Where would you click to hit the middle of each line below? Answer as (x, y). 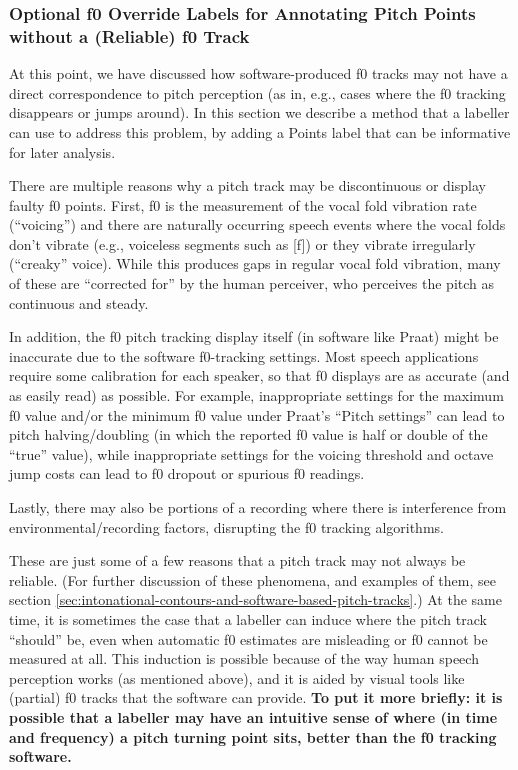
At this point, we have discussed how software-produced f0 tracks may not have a (258, 73)
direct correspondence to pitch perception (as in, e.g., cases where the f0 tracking (257, 92)
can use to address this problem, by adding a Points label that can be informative (260, 131)
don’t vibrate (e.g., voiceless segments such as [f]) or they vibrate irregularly (242, 243)
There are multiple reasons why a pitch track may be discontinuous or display (247, 185)
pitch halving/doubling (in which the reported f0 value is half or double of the (248, 434)
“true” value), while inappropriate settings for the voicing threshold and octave (251, 453)
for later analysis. (62, 151)
